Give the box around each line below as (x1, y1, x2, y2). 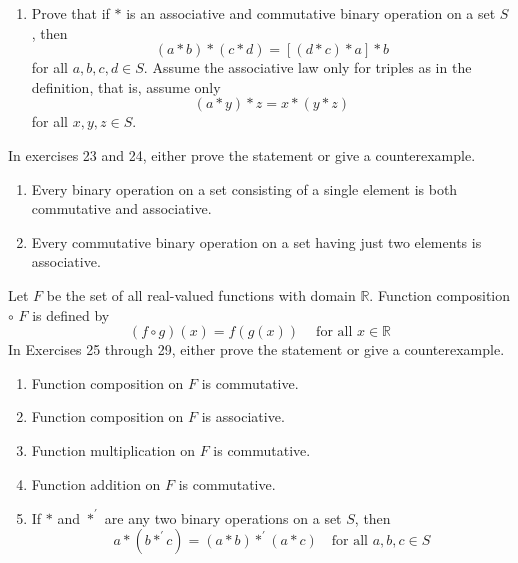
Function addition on (31, 473, 161, 494)
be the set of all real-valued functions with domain (46, 284, 356, 305)
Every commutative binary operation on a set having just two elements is (31, 231, 482, 252)
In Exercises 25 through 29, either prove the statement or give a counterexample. (8, 339, 505, 360)
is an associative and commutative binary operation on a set (126, 3, 496, 23)
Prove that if (31, 3, 110, 23)
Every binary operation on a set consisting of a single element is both (31, 178, 458, 199)
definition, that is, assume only (31, 76, 221, 97)
